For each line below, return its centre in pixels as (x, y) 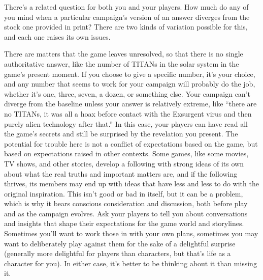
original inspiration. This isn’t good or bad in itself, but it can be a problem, (124, 193)
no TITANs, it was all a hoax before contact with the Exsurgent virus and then (128, 113)
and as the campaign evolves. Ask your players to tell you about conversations (126, 213)
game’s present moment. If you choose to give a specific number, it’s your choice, (130, 74)
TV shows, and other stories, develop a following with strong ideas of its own (124, 163)
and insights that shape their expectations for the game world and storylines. (124, 223)
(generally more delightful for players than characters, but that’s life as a (118, 253)
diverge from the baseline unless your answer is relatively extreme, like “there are (130, 104)
